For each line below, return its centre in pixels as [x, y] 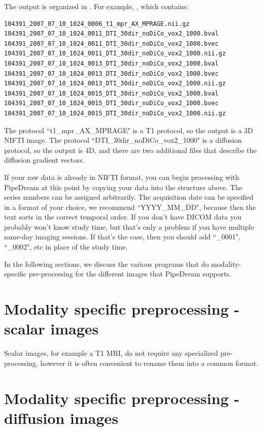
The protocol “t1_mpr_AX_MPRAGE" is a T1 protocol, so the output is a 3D [129, 130]
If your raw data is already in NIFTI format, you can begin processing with [122, 177]
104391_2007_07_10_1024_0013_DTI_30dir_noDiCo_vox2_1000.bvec [111, 73]
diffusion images [61, 418]
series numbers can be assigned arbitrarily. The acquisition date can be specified [129, 197]
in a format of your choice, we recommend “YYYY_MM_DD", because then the [130, 207]
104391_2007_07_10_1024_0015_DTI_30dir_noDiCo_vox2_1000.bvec [111, 103]
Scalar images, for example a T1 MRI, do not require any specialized [111, 353]
